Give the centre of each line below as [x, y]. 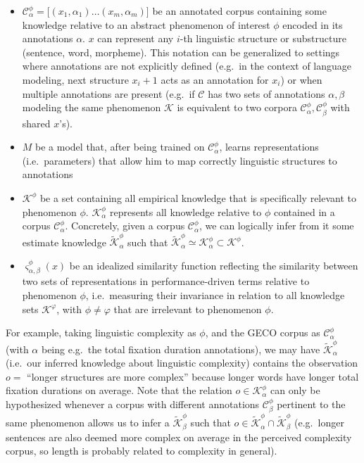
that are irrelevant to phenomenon [188, 309]
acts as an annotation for [215, 79]
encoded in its [313, 24]
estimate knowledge [64, 242]
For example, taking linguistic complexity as [101, 332]
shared [36, 123]
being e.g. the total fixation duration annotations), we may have [181, 349]
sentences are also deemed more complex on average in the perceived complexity [179, 437]
